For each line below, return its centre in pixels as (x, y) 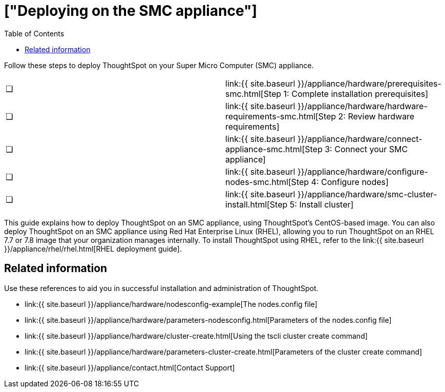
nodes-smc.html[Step (267, 182)
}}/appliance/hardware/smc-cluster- (367, 194)
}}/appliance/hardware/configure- (363, 171)
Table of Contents (34, 33)
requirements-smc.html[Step (281, 116)
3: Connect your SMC (366, 149)
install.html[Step (257, 204)
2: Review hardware (376, 116)
